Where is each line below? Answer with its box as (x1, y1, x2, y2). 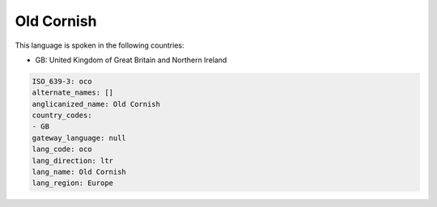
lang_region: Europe (32, 179, 113, 188)
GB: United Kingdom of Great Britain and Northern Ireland (35, 55, 227, 65)
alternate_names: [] (32, 88, 113, 97)
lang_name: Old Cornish (32, 167, 127, 177)
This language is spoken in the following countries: (15, 40, 185, 50)
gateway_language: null (32, 133, 127, 142)
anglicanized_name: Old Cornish (32, 99, 161, 108)
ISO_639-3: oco (32, 77, 92, 86)
